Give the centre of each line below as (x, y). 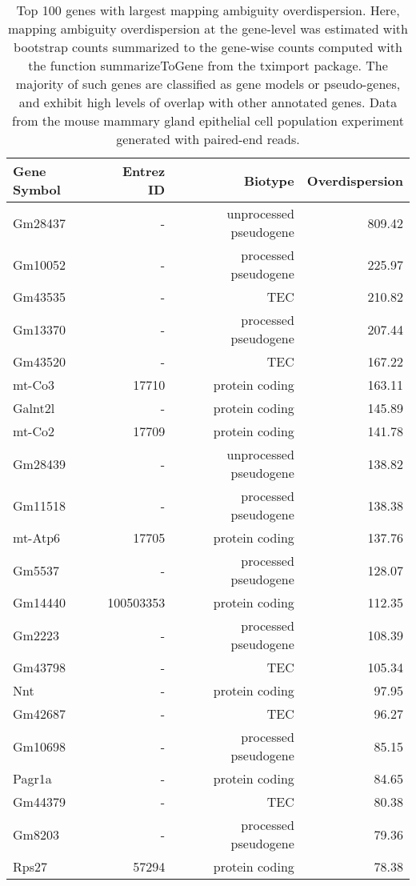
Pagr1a (32, 778)
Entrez (144, 171)
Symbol (37, 189)
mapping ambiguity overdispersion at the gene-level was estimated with (208, 28)
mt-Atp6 (37, 537)
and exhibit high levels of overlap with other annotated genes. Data (208, 102)
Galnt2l (34, 408)
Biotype (269, 180)
